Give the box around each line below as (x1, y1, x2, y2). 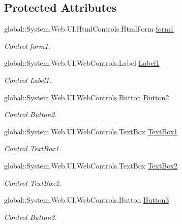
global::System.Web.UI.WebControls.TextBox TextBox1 (4, 126, 178, 136)
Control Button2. (4, 109, 57, 120)
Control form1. (4, 40, 50, 51)
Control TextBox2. (4, 177, 62, 188)
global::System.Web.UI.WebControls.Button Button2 (4, 92, 169, 102)
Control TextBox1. (4, 143, 62, 154)
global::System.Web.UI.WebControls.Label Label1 (4, 58, 160, 68)
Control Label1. (4, 74, 52, 85)
